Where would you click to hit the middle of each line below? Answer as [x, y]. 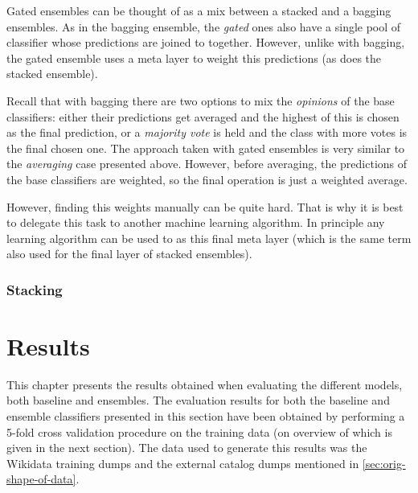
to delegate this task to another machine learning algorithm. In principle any [196, 222]
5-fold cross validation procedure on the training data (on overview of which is [199, 431]
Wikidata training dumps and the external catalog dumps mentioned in [183, 463]
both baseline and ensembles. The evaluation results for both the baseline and [198, 400]
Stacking [35, 289]
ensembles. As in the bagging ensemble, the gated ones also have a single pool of [204, 26]
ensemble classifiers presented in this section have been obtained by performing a [206, 416]
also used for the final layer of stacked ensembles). [129, 254]
